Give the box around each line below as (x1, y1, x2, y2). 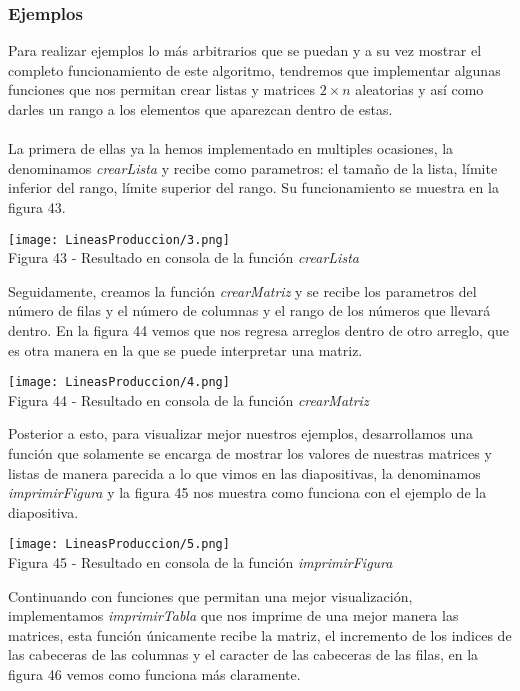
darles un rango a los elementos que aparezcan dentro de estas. (8, 99, 393, 119)
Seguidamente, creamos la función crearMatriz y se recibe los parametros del (8, 280, 477, 301)
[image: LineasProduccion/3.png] (8, 232, 230, 247)
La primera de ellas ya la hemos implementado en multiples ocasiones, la (8, 138, 454, 159)
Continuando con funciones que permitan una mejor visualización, (8, 585, 413, 606)
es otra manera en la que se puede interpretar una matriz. (8, 339, 363, 360)
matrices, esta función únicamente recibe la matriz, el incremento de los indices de (8, 624, 512, 645)
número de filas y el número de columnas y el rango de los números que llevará (8, 300, 491, 321)
